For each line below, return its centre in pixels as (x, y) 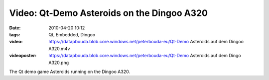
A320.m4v (59, 48)
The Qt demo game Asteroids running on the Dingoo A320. (70, 72)
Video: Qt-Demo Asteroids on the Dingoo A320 (108, 13)
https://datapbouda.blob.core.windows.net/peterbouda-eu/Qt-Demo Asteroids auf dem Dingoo (146, 42)
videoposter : (23, 56)
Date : (15, 28)
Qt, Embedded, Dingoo (72, 34)
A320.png (59, 63)
